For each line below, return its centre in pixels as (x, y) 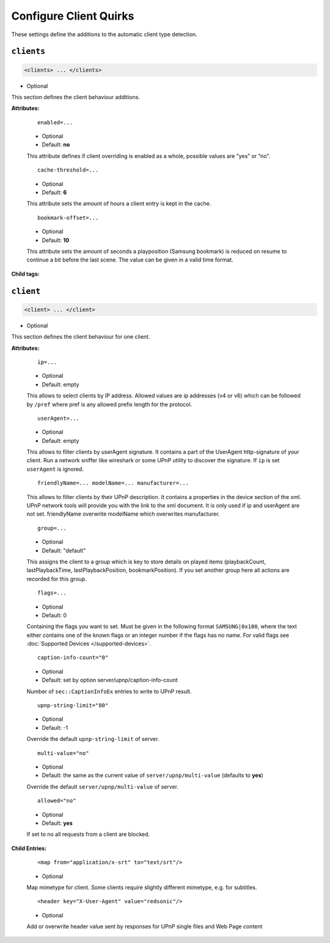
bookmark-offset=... (68, 218)
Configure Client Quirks (73, 16)
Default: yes (57, 823)
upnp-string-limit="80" (73, 705)
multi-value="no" (63, 753)
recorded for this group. (57, 579)
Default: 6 (54, 192)
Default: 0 (54, 615)
